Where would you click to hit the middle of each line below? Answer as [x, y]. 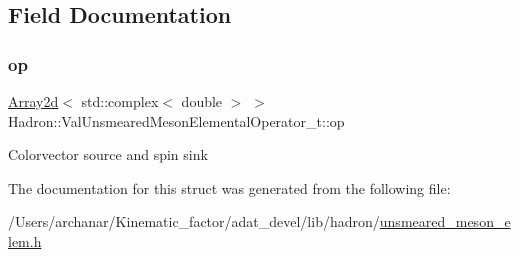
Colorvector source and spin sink [108, 154]
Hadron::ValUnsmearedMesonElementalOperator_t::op [176, 120]
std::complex [120, 101]
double [202, 101]
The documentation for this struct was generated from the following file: [229, 187]
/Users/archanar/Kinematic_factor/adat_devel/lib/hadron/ [194, 221]
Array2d [33, 101]
